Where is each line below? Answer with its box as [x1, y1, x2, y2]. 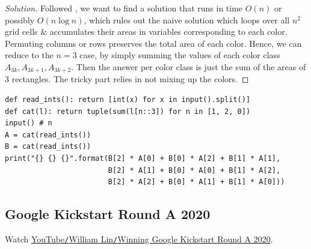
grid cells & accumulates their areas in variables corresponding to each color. [5, 25, 288, 38]
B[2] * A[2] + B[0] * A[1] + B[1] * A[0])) [108, 178, 285, 187]
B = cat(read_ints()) [5, 142, 91, 151]
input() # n [5, 119, 52, 128]
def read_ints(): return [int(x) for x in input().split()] [5, 95, 251, 104]
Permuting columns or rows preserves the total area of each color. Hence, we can [5, 37, 302, 49]
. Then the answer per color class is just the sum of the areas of [71, 60, 306, 73]
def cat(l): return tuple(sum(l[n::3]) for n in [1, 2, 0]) [5, 107, 251, 116]
